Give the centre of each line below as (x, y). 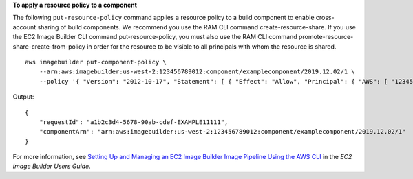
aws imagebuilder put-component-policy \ (96, 62)
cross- (325, 18)
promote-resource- (326, 37)
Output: (23, 97)
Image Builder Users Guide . (52, 166)
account (24, 27)
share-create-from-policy (49, 46)
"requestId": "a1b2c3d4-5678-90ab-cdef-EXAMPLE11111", (134, 122)
